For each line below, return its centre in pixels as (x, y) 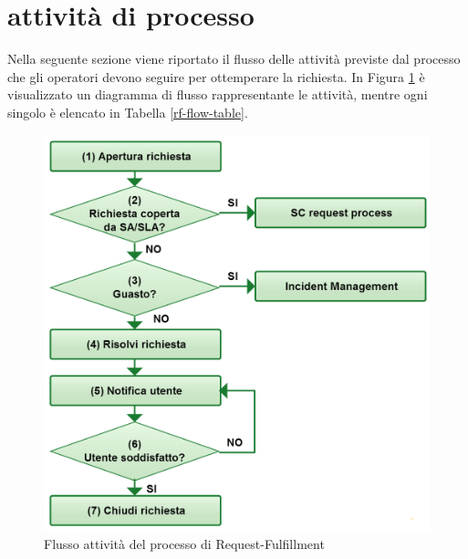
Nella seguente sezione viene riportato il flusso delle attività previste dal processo (234, 59)
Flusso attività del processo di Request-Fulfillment (184, 544)
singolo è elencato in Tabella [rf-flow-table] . (128, 112)
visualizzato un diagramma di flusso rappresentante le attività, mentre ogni (218, 94)
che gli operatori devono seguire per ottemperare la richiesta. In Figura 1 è (216, 76)
